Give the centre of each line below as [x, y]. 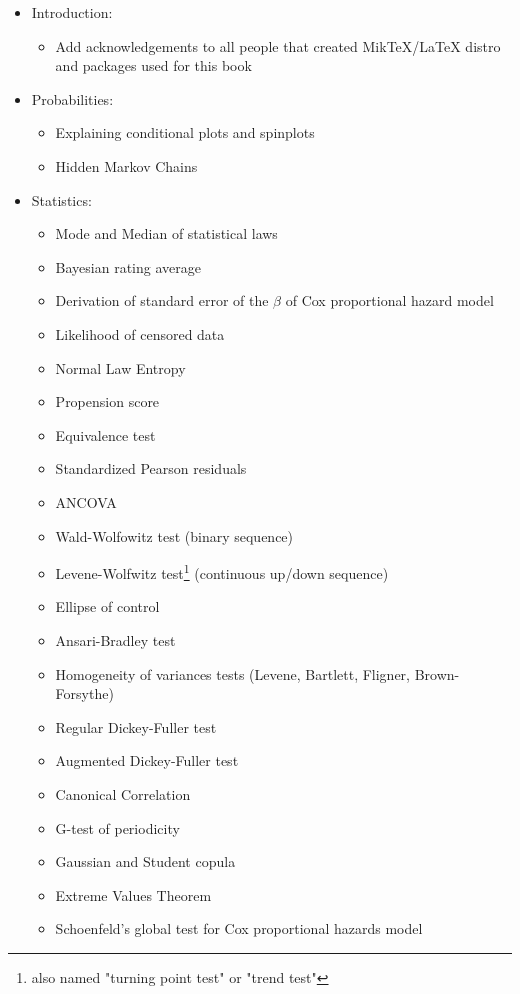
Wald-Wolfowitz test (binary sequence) [174, 535]
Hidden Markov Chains [126, 165]
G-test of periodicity [117, 827]
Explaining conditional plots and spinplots [185, 132]
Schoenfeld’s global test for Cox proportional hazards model [239, 928]
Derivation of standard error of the [162, 300]
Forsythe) [84, 693]
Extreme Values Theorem [133, 894]
